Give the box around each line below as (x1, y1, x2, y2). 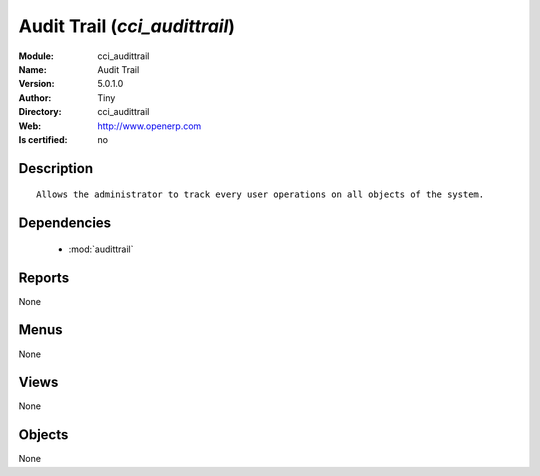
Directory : (18, 106, 62, 118)
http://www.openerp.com (97, 120, 202, 132)
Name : (18, 63, 47, 75)
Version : (18, 78, 55, 90)
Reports (18, 269, 70, 286)
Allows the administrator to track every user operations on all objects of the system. (36, 189, 485, 200)
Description (18, 160, 94, 177)
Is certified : (18, 133, 68, 145)
